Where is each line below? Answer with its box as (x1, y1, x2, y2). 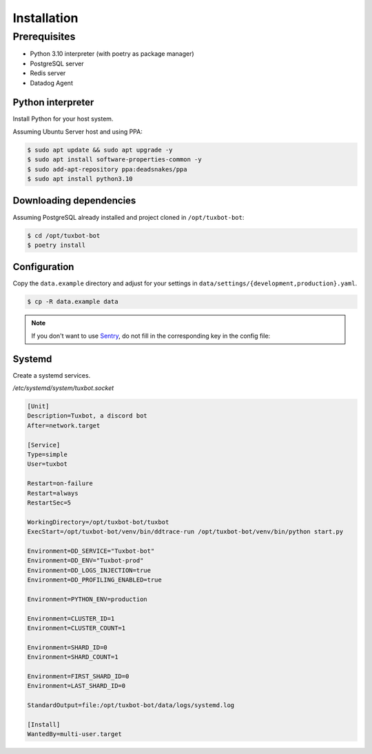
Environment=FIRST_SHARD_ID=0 (27, 672, 130, 680)
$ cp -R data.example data (27, 298, 118, 306)
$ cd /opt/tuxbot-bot (27, 232, 101, 239)
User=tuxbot (27, 460, 68, 468)
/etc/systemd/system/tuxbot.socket (12, 384, 114, 392)
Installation (12, 10, 79, 26)
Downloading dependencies (12, 195, 136, 207)
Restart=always (27, 489, 79, 497)
